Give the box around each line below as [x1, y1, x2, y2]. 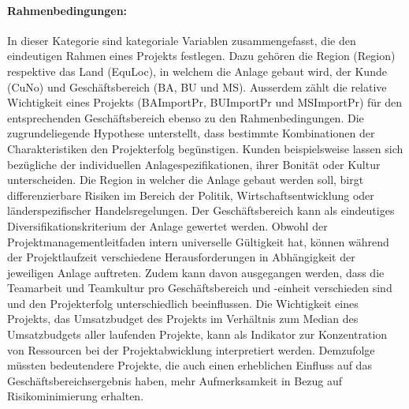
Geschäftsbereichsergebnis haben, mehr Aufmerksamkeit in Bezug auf [7, 372, 343, 388]
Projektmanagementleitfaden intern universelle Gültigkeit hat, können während [7, 233, 389, 250]
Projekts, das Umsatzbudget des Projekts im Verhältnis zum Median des [7, 310, 359, 327]
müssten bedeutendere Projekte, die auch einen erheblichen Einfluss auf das [7, 357, 372, 373]
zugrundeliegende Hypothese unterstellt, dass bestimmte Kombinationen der [7, 125, 375, 141]
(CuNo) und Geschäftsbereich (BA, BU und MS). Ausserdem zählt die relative [7, 78, 387, 95]
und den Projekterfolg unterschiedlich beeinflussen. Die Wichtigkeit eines [7, 295, 359, 311]
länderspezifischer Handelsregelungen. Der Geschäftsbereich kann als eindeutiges [7, 202, 395, 219]
